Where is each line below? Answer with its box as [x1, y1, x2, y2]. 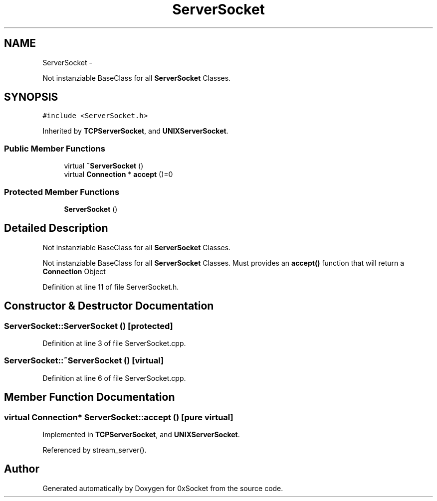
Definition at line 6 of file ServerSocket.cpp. [42, 373, 186, 382]
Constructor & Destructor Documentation [4, 300, 214, 313]
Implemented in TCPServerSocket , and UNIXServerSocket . [42, 430, 240, 439]
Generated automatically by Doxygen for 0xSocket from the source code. [42, 484, 283, 493]
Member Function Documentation [4, 391, 175, 404]
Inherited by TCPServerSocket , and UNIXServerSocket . [42, 127, 228, 136]
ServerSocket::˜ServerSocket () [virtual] [4, 355, 164, 366]
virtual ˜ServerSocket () [64, 162, 144, 170]
